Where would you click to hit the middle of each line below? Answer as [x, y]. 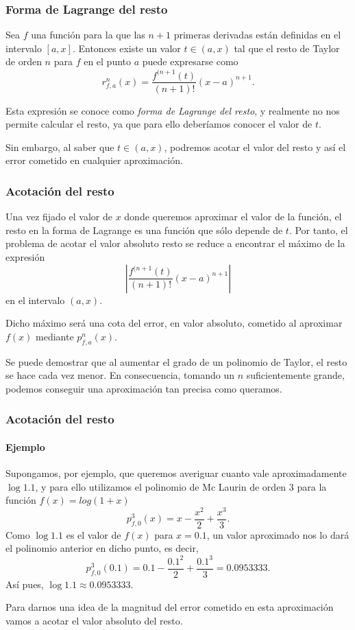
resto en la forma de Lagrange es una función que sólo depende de [144, 230]
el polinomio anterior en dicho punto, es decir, [102, 548]
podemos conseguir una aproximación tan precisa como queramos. [144, 388]
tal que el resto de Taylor [287, 48]
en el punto [107, 61]
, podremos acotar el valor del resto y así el [255, 147]
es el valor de [94, 534]
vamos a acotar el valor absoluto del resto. [94, 620]
